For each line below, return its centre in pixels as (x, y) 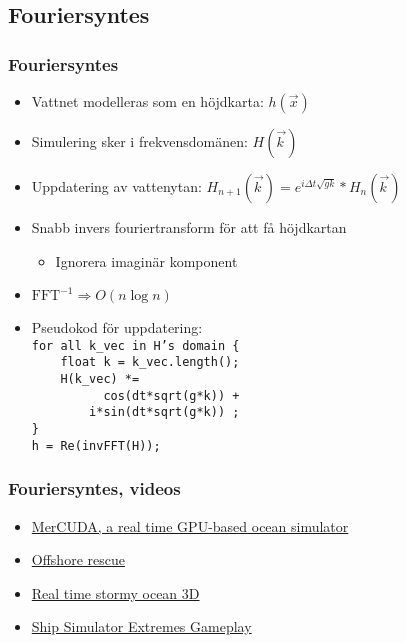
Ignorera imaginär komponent (146, 260)
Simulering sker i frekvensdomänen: (139, 141)
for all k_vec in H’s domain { (135, 345)
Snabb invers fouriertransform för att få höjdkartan (189, 227)
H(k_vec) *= (100, 379)
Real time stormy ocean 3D (115, 592)
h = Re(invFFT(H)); (96, 445)
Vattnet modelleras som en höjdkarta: (147, 101)
